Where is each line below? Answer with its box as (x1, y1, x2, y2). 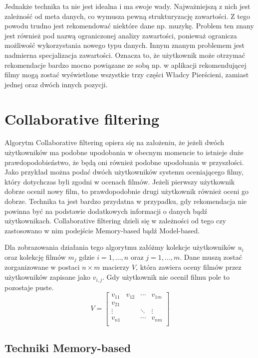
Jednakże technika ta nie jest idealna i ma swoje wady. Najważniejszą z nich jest (4, 1, 251, 11)
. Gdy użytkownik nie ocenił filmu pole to (102, 272, 230, 282)
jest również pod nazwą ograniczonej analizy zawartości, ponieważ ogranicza (4, 30, 237, 40)
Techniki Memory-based (4, 340, 131, 356)
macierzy (102, 262, 130, 272)
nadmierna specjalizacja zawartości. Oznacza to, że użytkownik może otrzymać (4, 49, 246, 60)
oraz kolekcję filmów (4, 252, 66, 262)
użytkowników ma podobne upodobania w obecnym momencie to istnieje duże (4, 147, 244, 158)
